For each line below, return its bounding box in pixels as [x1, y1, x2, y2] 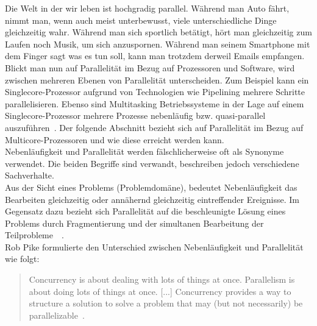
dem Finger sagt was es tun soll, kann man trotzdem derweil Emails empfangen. [5, 49, 305, 62]
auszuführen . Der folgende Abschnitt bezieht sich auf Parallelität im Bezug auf [5, 121, 304, 133]
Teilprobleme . [5, 229, 64, 241]
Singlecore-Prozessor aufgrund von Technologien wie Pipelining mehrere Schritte [5, 85, 305, 98]
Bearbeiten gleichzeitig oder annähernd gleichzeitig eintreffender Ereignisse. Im [5, 193, 299, 205]
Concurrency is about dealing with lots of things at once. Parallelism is [29, 273, 295, 286]
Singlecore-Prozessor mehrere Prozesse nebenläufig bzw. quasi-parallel [5, 109, 266, 122]
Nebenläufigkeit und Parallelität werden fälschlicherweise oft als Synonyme [5, 145, 284, 158]
